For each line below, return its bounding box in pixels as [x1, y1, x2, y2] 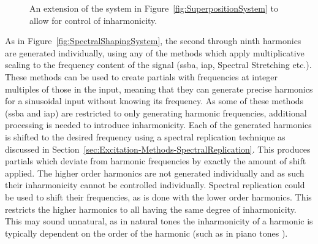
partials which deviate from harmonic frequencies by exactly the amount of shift [5, 154, 306, 167]
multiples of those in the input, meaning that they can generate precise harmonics [5, 82, 313, 95]
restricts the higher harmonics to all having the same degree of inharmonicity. [5, 202, 297, 215]
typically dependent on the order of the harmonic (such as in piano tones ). [5, 226, 288, 239]
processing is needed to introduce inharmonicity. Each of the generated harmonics [5, 118, 312, 131]
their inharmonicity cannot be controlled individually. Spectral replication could [5, 178, 305, 191]
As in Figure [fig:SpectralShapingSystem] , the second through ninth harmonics [5, 34, 301, 47]
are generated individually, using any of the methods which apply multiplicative [5, 46, 305, 59]
